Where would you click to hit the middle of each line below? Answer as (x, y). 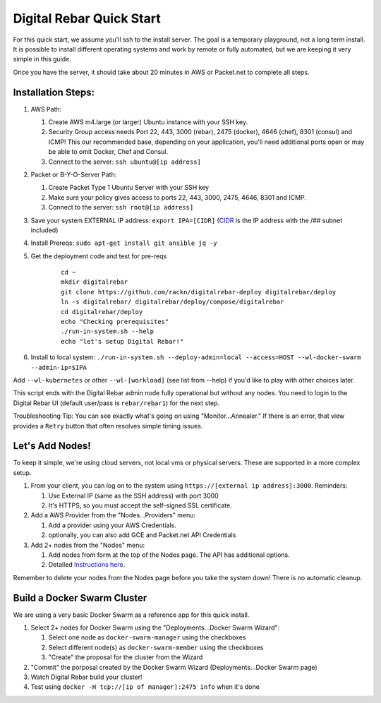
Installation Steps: (54, 92)
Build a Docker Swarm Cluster (80, 597)
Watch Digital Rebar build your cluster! (86, 677)
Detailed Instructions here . (87, 565)
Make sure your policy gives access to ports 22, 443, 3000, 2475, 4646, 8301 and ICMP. (177, 197)
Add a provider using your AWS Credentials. (112, 525)
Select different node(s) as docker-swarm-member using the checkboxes (156, 647)
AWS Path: (46, 109)
